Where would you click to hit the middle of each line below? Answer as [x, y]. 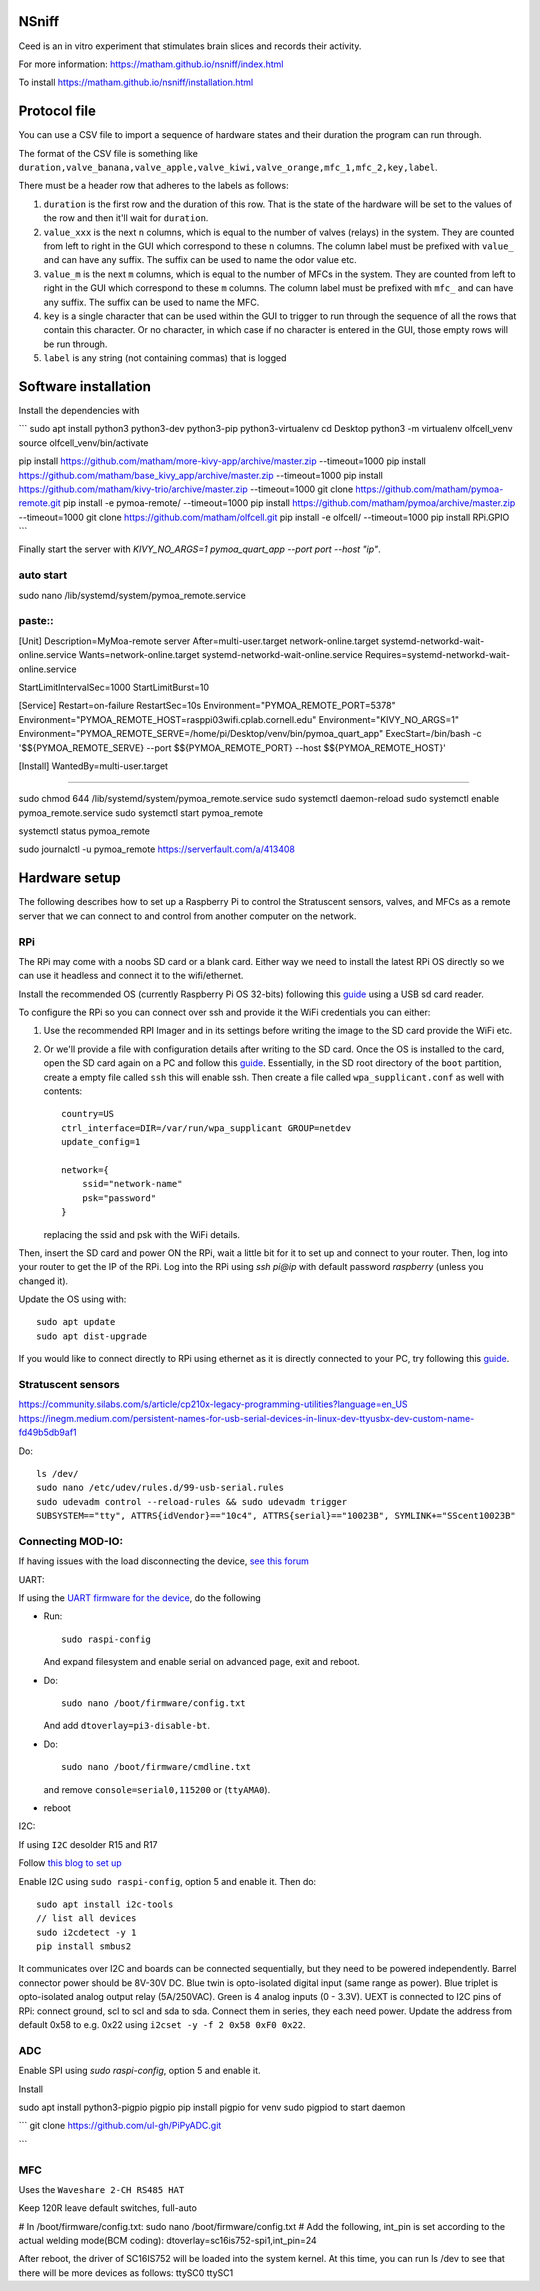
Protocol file [57, 111]
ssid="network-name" [132, 1184]
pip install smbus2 [84, 1946]
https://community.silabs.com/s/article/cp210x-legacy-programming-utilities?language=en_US [213, 1404]
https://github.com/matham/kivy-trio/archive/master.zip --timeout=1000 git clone [186, 489]
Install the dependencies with [79, 410]
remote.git [40, 503]
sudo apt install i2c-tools [105, 1904]
